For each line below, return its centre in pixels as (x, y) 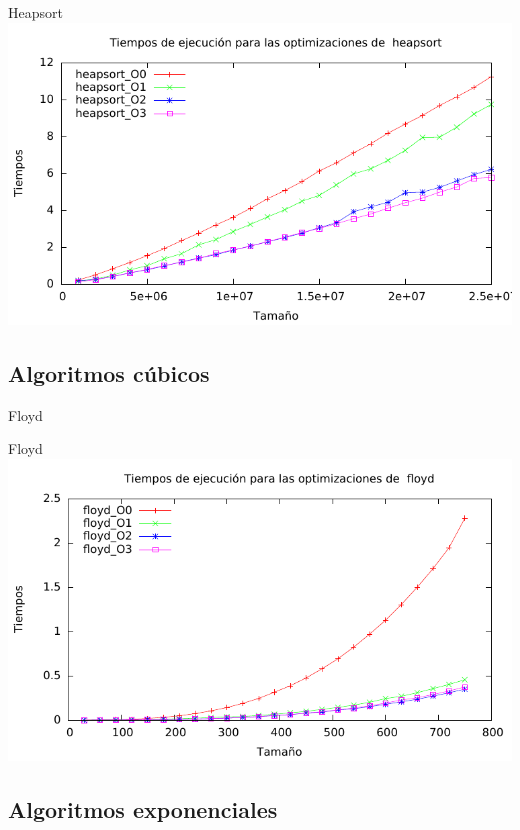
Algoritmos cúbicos (109, 372)
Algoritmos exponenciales (143, 809)
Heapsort (35, 12)
